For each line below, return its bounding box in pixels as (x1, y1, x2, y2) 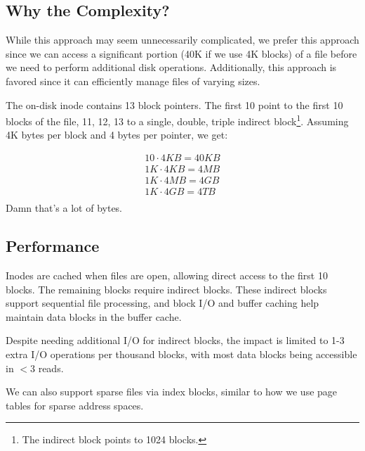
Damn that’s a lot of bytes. (6, 201, 123, 215)
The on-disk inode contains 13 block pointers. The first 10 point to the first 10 (6, 97, 343, 112)
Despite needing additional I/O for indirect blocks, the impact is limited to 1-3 (6, 333, 345, 348)
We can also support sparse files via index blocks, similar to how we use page (6, 384, 338, 399)
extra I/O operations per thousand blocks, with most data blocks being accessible (6, 346, 357, 361)
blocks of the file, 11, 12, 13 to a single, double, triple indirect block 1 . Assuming (6, 112, 349, 128)
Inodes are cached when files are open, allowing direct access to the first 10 (6, 267, 328, 282)
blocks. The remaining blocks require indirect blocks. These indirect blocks (6, 281, 327, 296)
